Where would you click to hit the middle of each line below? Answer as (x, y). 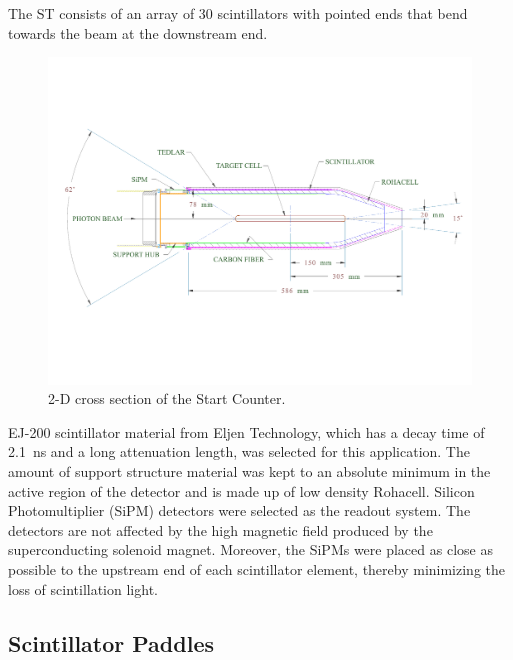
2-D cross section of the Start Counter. (167, 398)
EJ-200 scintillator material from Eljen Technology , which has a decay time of (246, 431)
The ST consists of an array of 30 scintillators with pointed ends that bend (238, 13)
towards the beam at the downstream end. (138, 32)
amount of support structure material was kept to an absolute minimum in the (249, 471)
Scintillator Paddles (111, 642)
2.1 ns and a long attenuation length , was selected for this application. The (239, 451)
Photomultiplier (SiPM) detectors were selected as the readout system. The (239, 510)
